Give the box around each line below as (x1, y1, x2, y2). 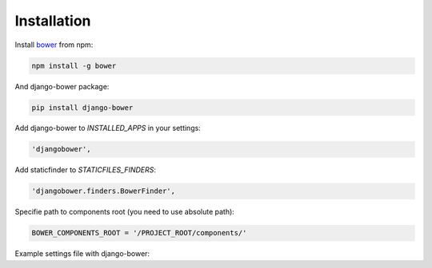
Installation (14, 12, 91, 30)
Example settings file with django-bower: (14, 249, 150, 258)
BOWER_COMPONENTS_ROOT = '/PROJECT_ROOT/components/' (31, 228, 247, 238)
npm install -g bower (31, 61, 117, 70)
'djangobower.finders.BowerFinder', (31, 187, 176, 195)
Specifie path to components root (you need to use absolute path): (14, 207, 235, 217)
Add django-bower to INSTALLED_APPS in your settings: (14, 124, 202, 133)
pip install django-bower (31, 103, 134, 112)
